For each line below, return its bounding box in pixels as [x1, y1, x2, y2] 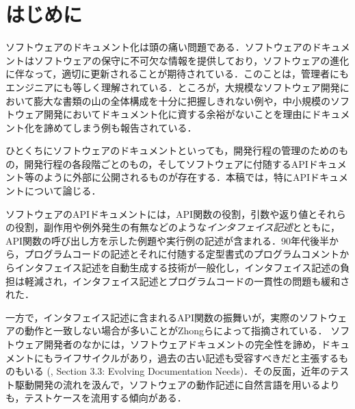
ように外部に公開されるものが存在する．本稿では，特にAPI [43, 170, 311, 184]
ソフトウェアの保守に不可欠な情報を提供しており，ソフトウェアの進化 [34, 53, 350, 67]
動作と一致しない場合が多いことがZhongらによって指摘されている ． [24, 323, 328, 338]
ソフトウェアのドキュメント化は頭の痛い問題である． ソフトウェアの [5, 40, 312, 54]
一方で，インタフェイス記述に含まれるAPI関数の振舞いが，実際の [5, 310, 300, 324]
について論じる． [24, 184, 101, 198]
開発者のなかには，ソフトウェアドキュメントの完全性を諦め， [43, 337, 321, 351]
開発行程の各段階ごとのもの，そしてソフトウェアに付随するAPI [24, 156, 308, 171]
